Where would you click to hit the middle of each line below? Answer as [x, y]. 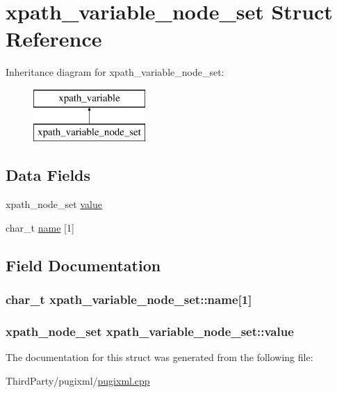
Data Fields [48, 175]
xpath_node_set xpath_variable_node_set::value [150, 331]
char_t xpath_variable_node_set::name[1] [129, 299]
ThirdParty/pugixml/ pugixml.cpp [78, 380]
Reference [54, 39]
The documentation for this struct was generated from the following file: [159, 357]
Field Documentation [83, 265]
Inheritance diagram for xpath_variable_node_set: [115, 72]
